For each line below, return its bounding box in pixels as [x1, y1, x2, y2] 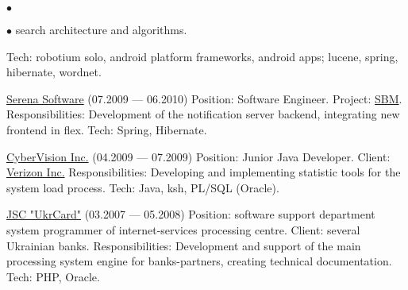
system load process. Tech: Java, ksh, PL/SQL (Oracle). [6, 179, 279, 195]
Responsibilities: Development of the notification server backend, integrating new [6, 106, 400, 122]
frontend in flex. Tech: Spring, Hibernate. [6, 121, 207, 137]
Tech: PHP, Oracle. [6, 268, 100, 284]
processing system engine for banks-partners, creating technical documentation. [6, 253, 392, 269]
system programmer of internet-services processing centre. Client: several [6, 221, 360, 238]
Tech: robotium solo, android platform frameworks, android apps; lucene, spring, [6, 48, 398, 64]
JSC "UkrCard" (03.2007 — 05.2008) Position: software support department [6, 206, 375, 222]
